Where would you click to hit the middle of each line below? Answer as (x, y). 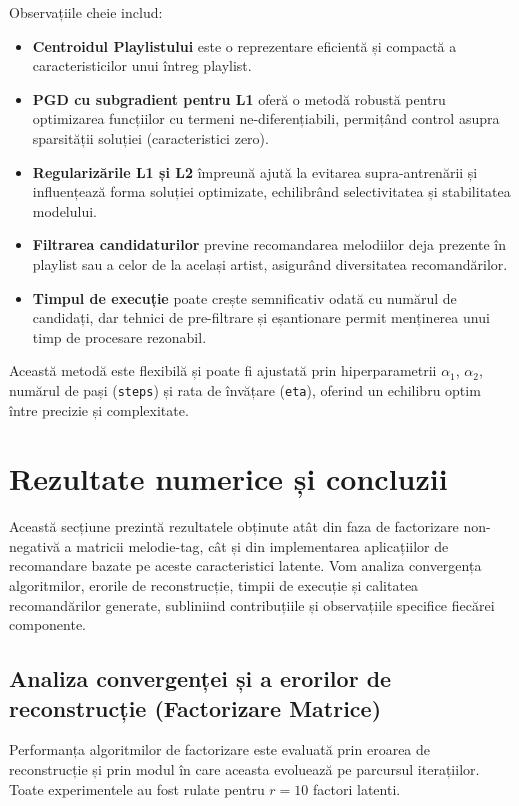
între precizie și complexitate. (99, 409)
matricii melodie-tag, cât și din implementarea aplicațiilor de (262, 545)
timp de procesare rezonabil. (119, 336)
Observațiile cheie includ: (86, 12)
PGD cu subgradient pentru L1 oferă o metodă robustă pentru (239, 98)
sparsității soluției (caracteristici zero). (150, 137)
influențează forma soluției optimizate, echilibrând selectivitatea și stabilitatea (271, 191)
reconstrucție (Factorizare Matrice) (195, 707)
